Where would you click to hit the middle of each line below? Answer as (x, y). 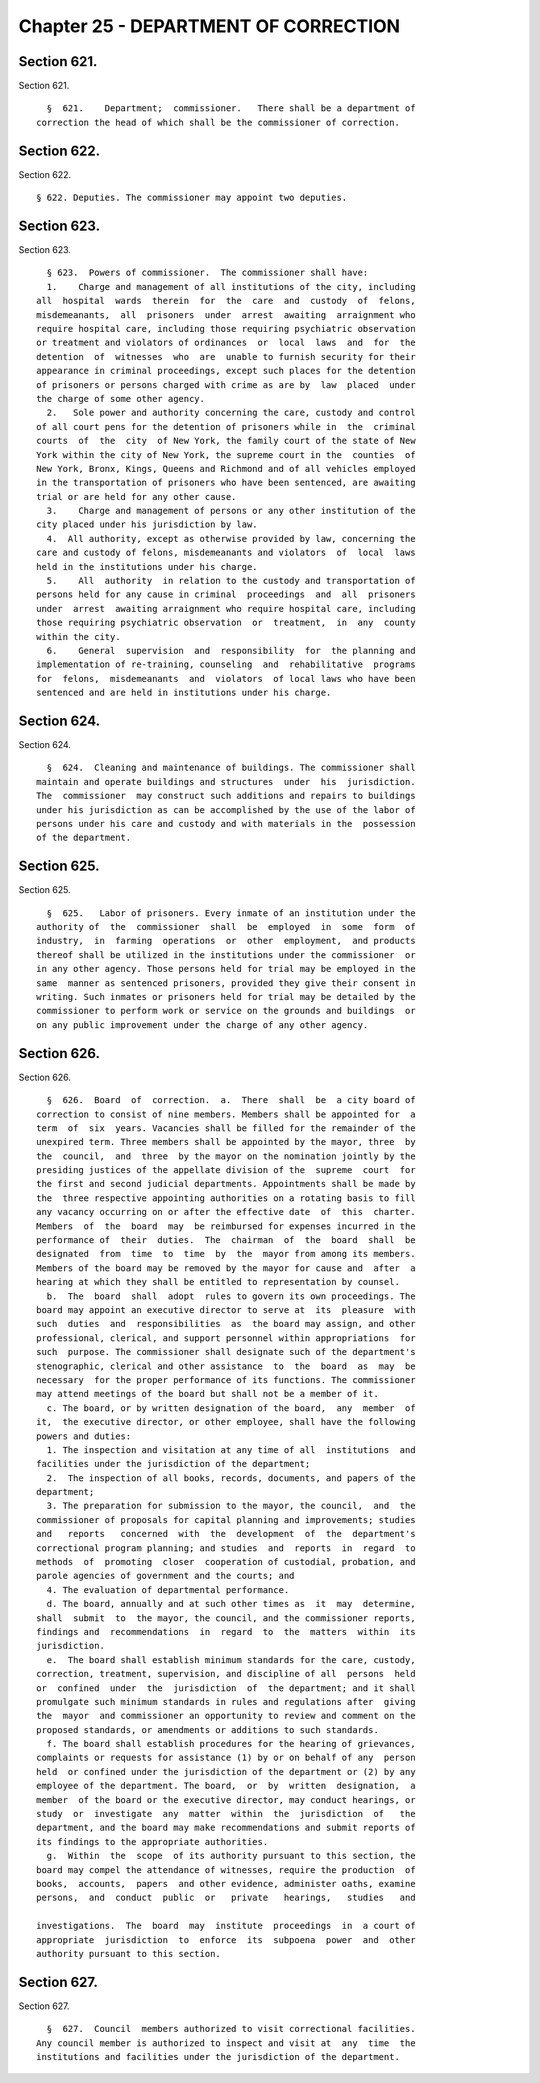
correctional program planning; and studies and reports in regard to (226, 1548)
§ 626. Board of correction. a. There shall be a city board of (231, 1100)
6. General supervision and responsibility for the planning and (231, 650)
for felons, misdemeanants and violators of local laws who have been (226, 678)
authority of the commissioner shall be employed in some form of (226, 927)
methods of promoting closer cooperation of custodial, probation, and (226, 1562)
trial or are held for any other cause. (136, 496)
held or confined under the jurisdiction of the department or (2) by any (226, 1771)
